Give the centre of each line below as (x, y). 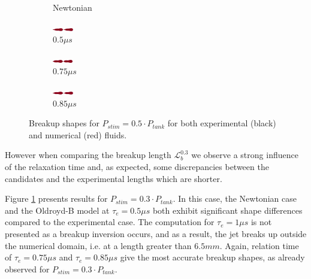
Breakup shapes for (64, 123)
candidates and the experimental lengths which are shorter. (114, 178)
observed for (27, 269)
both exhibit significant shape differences (227, 210)
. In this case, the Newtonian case (235, 198)
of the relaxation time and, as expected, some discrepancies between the (137, 166)
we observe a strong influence (245, 155)
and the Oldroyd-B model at (57, 210)
